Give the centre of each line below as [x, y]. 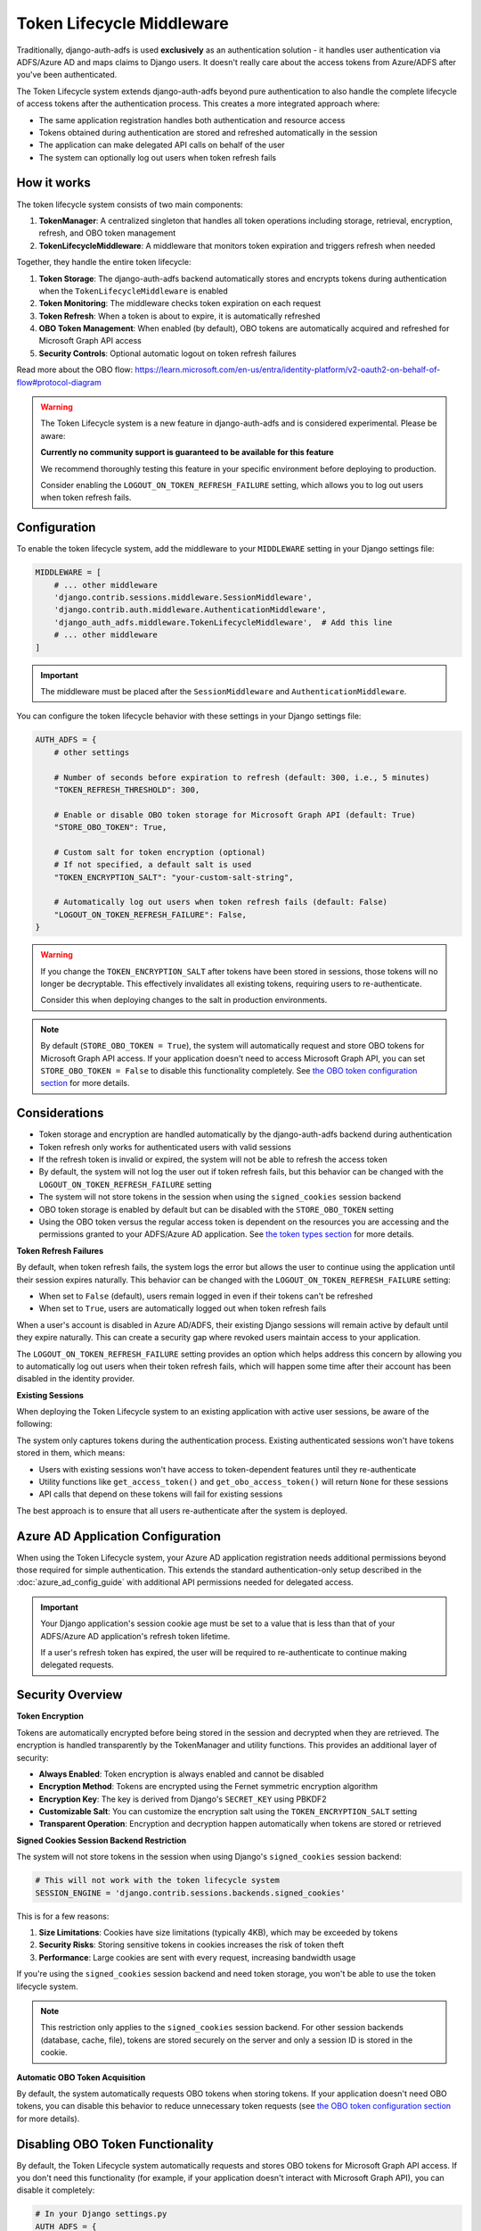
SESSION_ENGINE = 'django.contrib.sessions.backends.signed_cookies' [190, 1893]
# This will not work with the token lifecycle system [157, 1880]
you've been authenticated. [67, 75]
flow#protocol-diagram [59, 382]
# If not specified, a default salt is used [153, 865]
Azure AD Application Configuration [119, 1536]
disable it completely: [56, 2190]
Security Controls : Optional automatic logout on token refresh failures [168, 353]
